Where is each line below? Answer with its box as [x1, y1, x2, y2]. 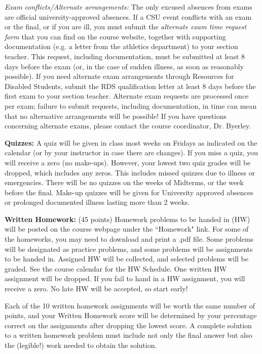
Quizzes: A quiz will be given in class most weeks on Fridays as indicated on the [5, 137, 257, 148]
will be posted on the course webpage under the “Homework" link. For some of [5, 224, 249, 234]
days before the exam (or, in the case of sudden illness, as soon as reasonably [5, 61, 244, 71]
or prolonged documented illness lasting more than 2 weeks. [5, 197, 190, 207]
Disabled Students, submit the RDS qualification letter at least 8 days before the [5, 80, 256, 91]
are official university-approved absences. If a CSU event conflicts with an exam [5, 11, 252, 22]
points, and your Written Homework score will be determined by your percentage [5, 310, 257, 321]
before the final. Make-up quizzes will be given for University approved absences [5, 187, 253, 197]
